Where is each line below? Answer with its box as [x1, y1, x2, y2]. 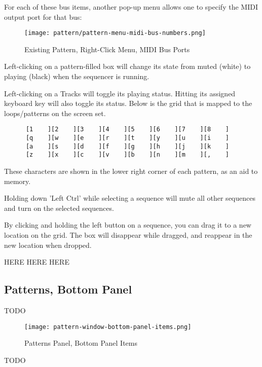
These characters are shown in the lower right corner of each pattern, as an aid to [4, 166, 258, 176]
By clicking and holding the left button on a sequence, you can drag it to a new [4, 219, 251, 230]
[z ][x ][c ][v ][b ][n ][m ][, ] [25, 151, 229, 159]
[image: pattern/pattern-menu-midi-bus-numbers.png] [24, 29, 206, 37]
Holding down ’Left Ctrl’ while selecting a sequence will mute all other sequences [4, 193, 255, 203]
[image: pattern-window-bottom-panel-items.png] [24, 323, 192, 331]
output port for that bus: [4, 11, 82, 22]
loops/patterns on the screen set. [4, 107, 106, 118]
